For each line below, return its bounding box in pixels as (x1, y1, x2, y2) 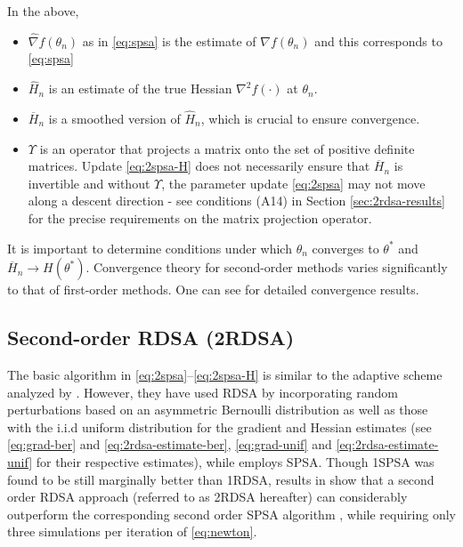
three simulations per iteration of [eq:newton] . (7, 522, 257, 541)
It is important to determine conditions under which (7, 238, 292, 257)
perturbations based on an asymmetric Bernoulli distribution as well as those (7, 400, 428, 419)
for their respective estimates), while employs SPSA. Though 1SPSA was (36, 452, 435, 471)
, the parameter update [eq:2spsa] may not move (161, 173, 426, 192)
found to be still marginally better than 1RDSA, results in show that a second (7, 470, 435, 488)
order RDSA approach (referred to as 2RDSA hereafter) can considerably (7, 487, 408, 506)
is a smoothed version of (48, 109, 181, 128)
